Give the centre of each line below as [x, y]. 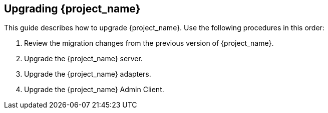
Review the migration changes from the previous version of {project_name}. [149, 43]
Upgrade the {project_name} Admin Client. [94, 90]
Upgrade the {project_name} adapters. [88, 74]
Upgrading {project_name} [72, 9]
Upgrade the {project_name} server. [83, 59]
